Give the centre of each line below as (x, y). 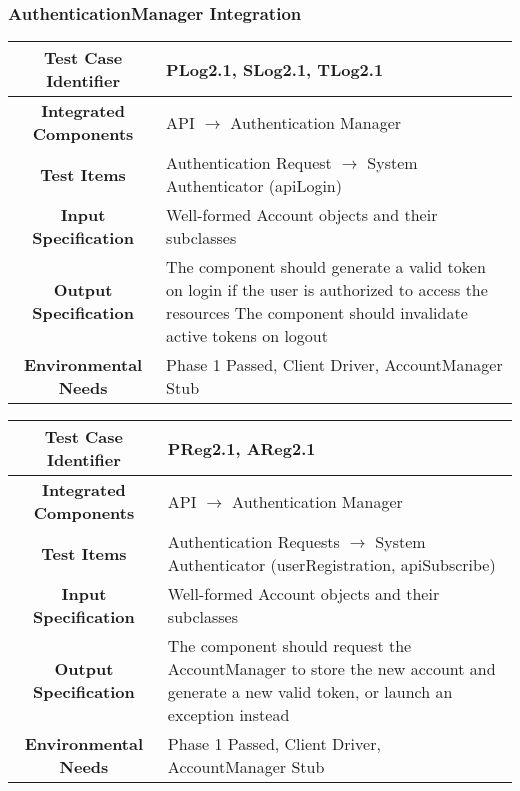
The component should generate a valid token (326, 267)
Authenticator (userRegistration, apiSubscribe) (331, 565)
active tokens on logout (247, 336)
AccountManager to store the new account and (331, 669)
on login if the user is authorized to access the (327, 290)
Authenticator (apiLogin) (254, 186)
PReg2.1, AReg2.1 (241, 448)
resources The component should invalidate (317, 313)
